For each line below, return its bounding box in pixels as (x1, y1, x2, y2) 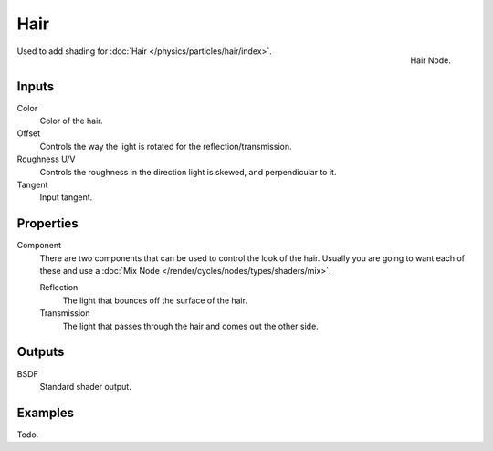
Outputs (16, 344, 65, 360)
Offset (16, 128, 41, 139)
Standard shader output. (39, 381, 131, 392)
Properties (16, 215, 79, 232)
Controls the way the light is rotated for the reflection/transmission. (39, 141, 292, 152)
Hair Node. (410, 55, 451, 66)
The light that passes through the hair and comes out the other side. (62, 320, 319, 331)
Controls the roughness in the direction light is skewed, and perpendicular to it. (39, 166, 337, 177)
